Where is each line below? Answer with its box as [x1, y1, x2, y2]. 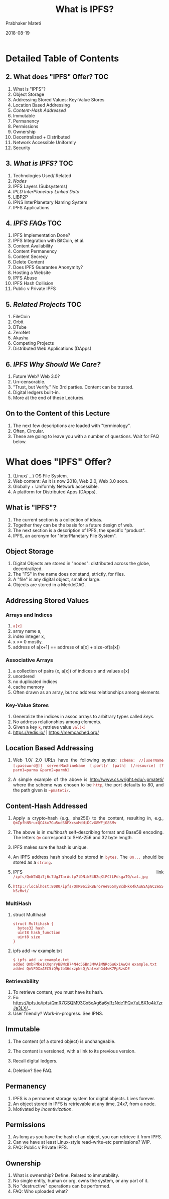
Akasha [13, 335, 29, 341]
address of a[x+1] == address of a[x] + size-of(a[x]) [13, 644, 120, 650]
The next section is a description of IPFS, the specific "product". [13, 527, 146, 533]
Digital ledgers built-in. [13, 389, 60, 395]
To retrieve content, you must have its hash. [13, 989, 104, 995]
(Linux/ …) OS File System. [13, 473, 68, 479]
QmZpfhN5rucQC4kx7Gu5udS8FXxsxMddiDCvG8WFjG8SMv [13, 821, 117, 826]
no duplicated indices [13, 679, 58, 685]
